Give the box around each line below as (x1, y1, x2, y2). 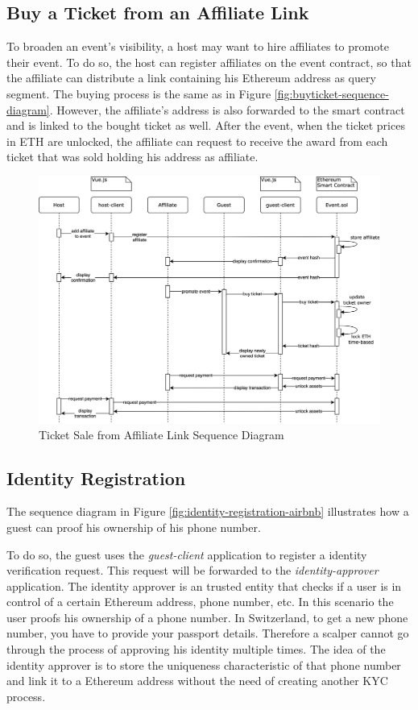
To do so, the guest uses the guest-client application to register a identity (6, 546, 367, 563)
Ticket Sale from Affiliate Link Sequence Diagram (39, 426, 284, 442)
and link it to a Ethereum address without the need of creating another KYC (6, 672, 388, 689)
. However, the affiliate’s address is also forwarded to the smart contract (49, 101, 405, 118)
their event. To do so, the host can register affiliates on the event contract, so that (6, 53, 412, 70)
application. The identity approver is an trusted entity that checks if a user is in (6, 577, 402, 594)
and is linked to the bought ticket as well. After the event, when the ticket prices (6, 117, 405, 134)
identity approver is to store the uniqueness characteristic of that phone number (6, 656, 401, 673)
